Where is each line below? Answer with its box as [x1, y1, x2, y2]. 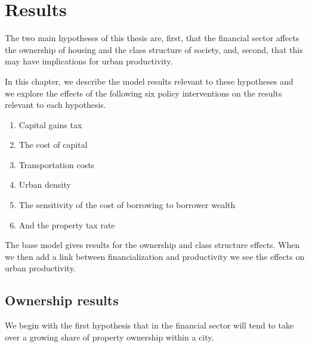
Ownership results [5, 291, 119, 309]
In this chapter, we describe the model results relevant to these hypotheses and [5, 75, 293, 87]
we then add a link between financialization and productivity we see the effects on [5, 250, 305, 262]
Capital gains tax [18, 118, 82, 131]
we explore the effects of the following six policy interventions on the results [5, 86, 282, 99]
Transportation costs [18, 158, 95, 171]
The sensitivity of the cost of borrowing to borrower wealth [18, 199, 236, 211]
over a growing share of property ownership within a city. [5, 330, 214, 343]
